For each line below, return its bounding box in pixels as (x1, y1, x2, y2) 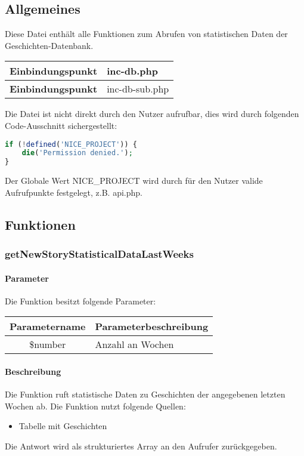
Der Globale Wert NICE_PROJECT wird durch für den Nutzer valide (5, 174, 263, 187)
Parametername (10, 319, 86, 334)
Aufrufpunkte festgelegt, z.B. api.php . (5, 186, 142, 198)
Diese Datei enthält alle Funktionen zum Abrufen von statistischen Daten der (5, 27, 288, 40)
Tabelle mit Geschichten (18, 420, 107, 432)
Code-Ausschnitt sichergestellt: (5, 119, 117, 131)
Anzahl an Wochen (95, 337, 174, 352)
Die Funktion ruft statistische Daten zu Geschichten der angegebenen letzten (5, 388, 286, 400)
